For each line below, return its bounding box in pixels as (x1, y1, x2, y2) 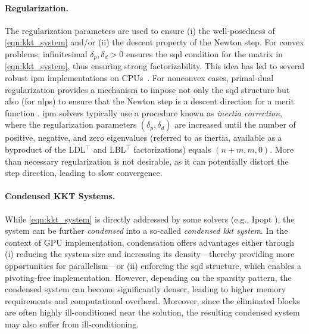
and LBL (93, 143, 126, 155)
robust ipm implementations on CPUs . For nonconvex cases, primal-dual (5, 72, 274, 84)
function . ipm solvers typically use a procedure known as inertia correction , (5, 106, 282, 119)
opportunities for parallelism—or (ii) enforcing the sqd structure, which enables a (5, 259, 302, 271)
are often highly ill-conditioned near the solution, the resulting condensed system (5, 306, 300, 318)
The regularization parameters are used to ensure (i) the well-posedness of (5, 24, 275, 36)
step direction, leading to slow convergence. (5, 166, 163, 179)
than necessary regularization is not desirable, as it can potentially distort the (5, 154, 289, 167)
